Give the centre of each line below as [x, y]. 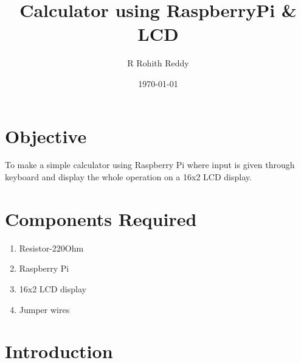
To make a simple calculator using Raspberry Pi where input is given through [150, 165]
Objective [46, 136]
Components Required [101, 218]
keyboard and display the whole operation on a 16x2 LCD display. [128, 177]
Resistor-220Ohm [51, 248]
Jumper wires [44, 309]
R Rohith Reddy [158, 63]
